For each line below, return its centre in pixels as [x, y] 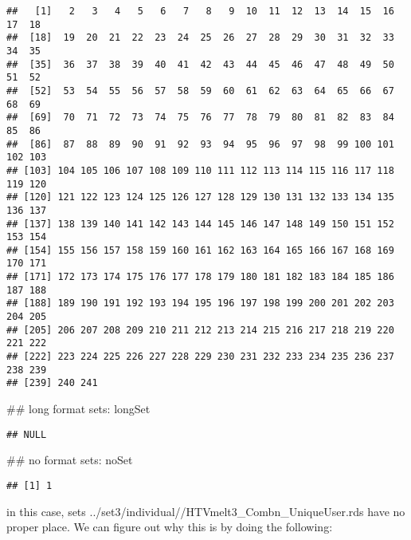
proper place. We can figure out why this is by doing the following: [170, 527]
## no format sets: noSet [70, 460]
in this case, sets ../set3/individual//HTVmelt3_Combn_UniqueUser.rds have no [206, 511]
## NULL [27, 434]
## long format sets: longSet [78, 409]
